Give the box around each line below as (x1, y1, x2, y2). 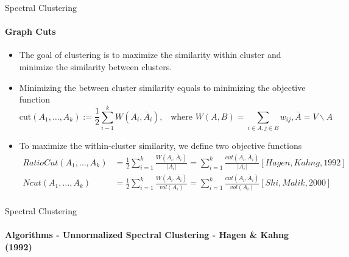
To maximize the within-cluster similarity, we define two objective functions (19, 139, 302, 151)
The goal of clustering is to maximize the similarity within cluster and (19, 48, 281, 61)
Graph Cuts (5, 25, 56, 38)
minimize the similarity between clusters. (19, 60, 172, 73)
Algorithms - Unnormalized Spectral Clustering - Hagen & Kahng (5, 228, 289, 241)
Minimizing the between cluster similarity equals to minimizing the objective (19, 81, 306, 93)
